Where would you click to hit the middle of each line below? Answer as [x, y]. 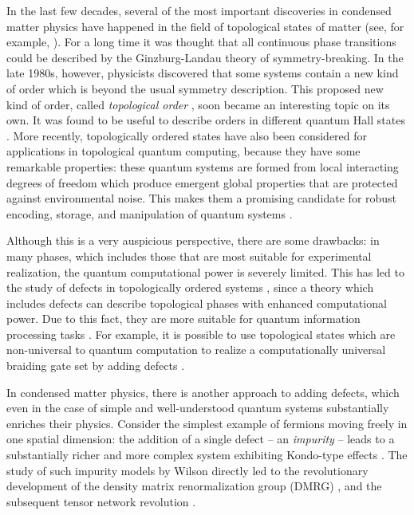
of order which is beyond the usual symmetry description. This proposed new [195, 88]
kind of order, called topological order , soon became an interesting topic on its [198, 104]
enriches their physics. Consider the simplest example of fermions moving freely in [207, 423]
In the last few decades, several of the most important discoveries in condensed [199, 10]
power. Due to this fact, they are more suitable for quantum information [183, 318]
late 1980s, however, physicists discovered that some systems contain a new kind [203, 73]
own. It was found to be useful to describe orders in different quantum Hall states [206, 120]
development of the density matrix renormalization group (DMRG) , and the [194, 486]
